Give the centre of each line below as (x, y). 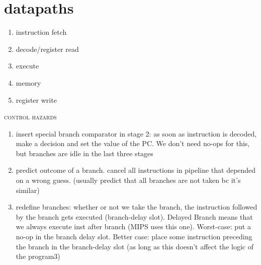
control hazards (30, 117)
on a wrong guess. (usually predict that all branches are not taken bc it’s (128, 180)
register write (36, 100)
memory (28, 82)
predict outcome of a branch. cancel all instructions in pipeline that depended (136, 170)
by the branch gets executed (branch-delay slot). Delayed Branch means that (134, 216)
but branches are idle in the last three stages (84, 153)
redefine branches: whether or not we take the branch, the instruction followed (137, 207)
